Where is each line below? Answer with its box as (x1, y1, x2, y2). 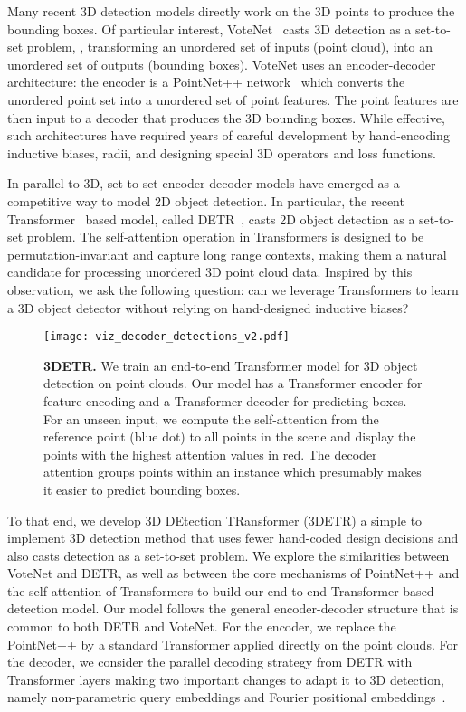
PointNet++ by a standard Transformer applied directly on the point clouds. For (7, 634, 458, 653)
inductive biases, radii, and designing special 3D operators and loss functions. (7, 143, 436, 162)
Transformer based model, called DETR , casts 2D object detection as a (7, 209, 415, 228)
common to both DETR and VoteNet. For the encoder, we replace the (7, 617, 396, 636)
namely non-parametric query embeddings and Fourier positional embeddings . (7, 688, 446, 707)
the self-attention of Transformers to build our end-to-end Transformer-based (7, 581, 434, 600)
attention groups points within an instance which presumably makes (43, 462, 422, 481)
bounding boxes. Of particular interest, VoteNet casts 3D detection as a (7, 19, 412, 38)
